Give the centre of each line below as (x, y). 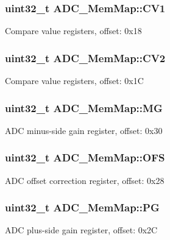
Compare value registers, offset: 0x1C (74, 81)
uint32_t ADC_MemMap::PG (82, 207)
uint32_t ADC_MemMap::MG (84, 108)
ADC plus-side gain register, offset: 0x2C (81, 230)
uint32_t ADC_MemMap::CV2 (85, 58)
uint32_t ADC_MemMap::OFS (85, 157)
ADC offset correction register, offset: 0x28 (85, 180)
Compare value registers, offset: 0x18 (73, 31)
